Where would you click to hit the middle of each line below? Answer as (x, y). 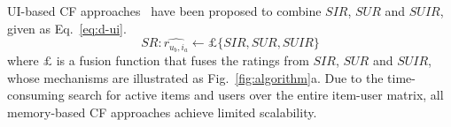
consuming (36, 95)
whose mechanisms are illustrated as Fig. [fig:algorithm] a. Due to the (195, 77)
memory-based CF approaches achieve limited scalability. (162, 112)
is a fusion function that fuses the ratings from (183, 60)
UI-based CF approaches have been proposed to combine (164, 11)
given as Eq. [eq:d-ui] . (67, 28)
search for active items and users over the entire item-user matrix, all (256, 95)
